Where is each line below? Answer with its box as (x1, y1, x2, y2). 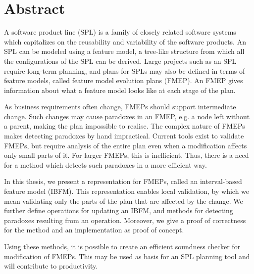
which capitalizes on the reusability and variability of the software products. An (4, 36, 246, 46)
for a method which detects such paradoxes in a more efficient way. (4, 159, 207, 170)
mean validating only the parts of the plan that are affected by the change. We (4, 195, 243, 206)
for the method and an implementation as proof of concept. (4, 225, 184, 235)
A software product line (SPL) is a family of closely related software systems (4, 27, 236, 37)
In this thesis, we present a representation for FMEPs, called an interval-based (4, 176, 242, 186)
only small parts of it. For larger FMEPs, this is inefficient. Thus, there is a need (4, 150, 249, 160)
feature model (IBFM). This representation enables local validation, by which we (4, 186, 250, 196)
